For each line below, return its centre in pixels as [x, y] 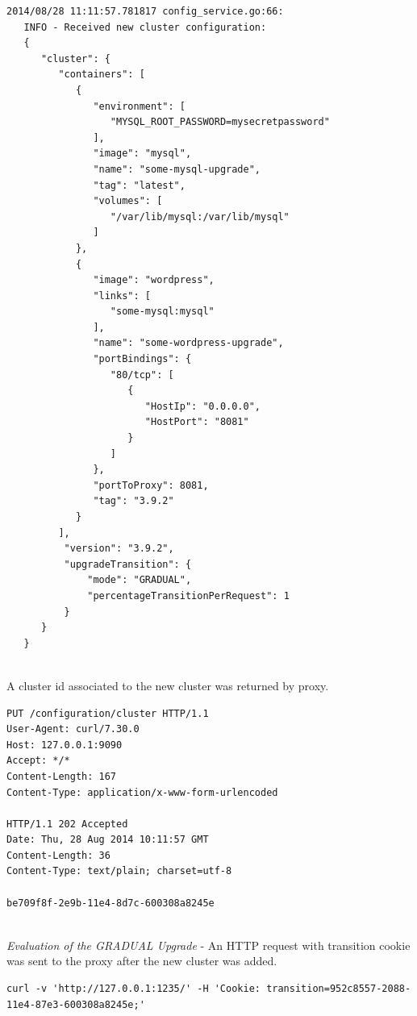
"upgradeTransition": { [128, 564]
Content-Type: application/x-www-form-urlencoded [142, 792]
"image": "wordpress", [154, 280]
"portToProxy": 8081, [151, 485]
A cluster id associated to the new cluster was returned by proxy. [168, 685]
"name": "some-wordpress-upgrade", [188, 343]
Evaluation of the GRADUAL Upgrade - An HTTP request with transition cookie [208, 945]
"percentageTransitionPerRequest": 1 [188, 595]
